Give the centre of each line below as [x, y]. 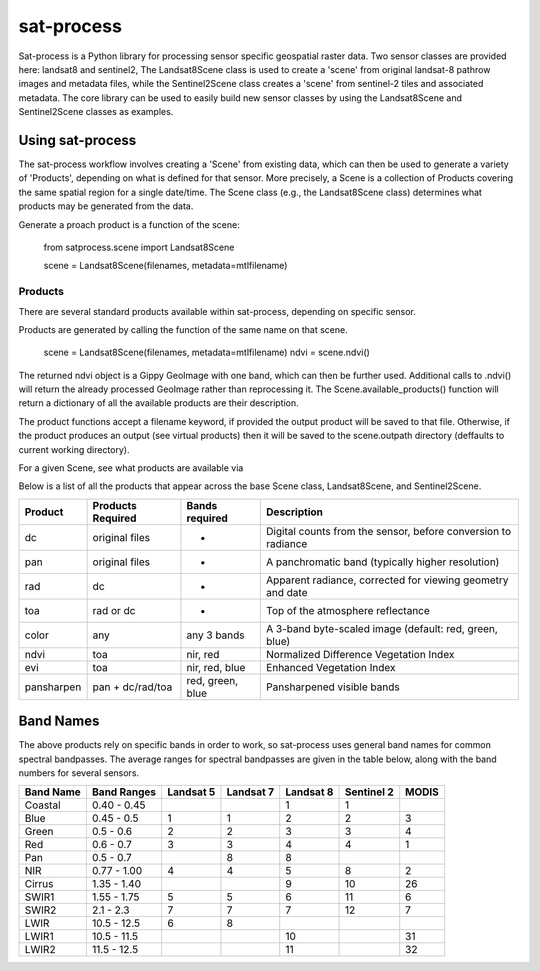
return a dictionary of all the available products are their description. [158, 403]
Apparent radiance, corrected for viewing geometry [387, 580]
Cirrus [39, 884]
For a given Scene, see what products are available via [131, 468]
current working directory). [74, 449]
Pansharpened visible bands [333, 687]
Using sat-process [77, 140]
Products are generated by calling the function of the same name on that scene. [183, 329]
